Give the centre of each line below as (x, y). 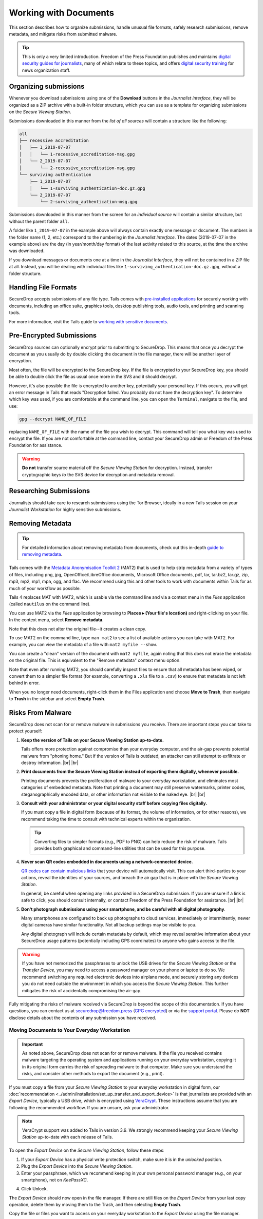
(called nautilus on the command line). (50, 604)
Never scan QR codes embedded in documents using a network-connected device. (107, 862)
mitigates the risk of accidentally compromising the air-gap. (82, 990)
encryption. (21, 361)
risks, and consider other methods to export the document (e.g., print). (93, 1074)
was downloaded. (27, 251)
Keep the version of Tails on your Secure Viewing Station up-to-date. (93, 740)
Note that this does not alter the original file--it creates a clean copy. (78, 629)
